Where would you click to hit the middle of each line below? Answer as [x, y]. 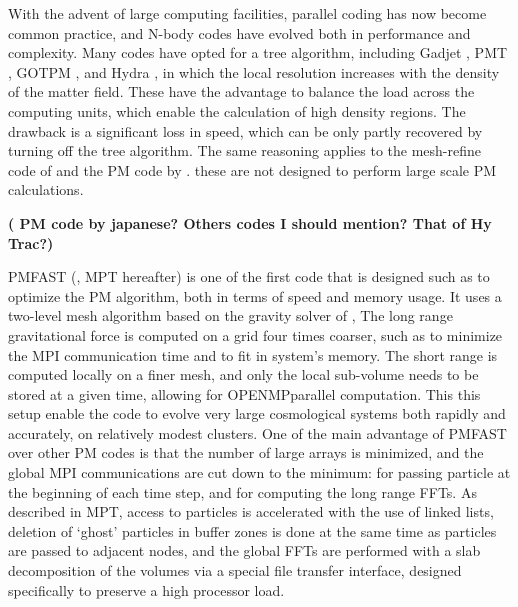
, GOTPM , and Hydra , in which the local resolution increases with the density [254, 71]
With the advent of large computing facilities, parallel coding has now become [247, 13]
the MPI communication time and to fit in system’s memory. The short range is [253, 354]
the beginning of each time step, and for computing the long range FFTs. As [242, 491]
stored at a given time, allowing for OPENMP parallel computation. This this [244, 393]
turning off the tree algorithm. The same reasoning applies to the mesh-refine [244, 150]
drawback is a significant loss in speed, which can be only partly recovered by [245, 130]
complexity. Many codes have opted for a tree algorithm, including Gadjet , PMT [258, 52]
